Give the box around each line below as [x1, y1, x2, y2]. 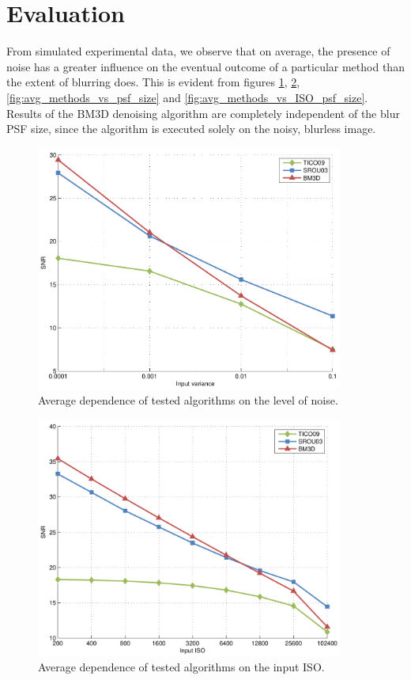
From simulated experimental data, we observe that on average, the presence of [6, 43, 390, 59]
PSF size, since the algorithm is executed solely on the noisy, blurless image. [6, 120, 376, 137]
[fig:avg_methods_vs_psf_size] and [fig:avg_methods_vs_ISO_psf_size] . [6, 89, 368, 105]
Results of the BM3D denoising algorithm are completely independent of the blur [6, 104, 400, 121]
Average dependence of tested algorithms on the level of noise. [38, 392, 338, 408]
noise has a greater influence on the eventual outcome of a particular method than [6, 58, 405, 74]
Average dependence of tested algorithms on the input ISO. [38, 659, 325, 675]
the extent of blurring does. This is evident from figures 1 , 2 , [6, 74, 300, 90]
